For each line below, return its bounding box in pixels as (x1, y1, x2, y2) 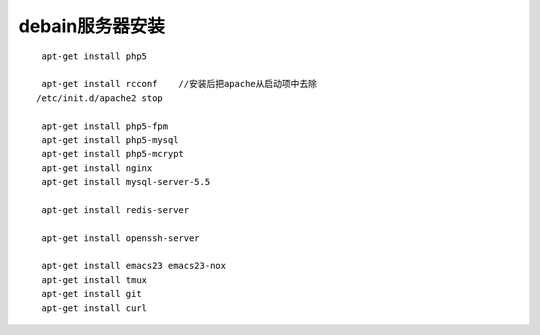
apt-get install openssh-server (41, 232, 200, 244)
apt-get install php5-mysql (41, 134, 179, 145)
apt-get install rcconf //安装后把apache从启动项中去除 (41, 78, 318, 90)
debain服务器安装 (18, 15, 165, 37)
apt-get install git (41, 288, 142, 300)
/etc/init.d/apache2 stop (36, 92, 164, 104)
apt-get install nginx (41, 162, 153, 174)
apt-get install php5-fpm (41, 120, 169, 132)
